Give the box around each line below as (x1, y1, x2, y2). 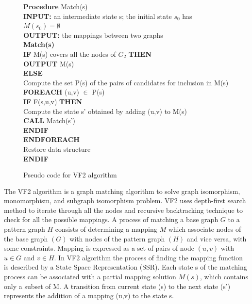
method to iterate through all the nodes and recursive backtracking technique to (4, 205, 243, 215)
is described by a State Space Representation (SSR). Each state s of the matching (4, 262, 247, 272)
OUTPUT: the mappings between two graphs (23, 30, 163, 40)
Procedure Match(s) (23, 1, 88, 11)
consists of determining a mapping (55, 224, 157, 234)
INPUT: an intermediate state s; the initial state (23, 11, 172, 21)
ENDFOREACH (23, 134, 80, 144)
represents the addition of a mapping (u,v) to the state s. (4, 290, 174, 301)
